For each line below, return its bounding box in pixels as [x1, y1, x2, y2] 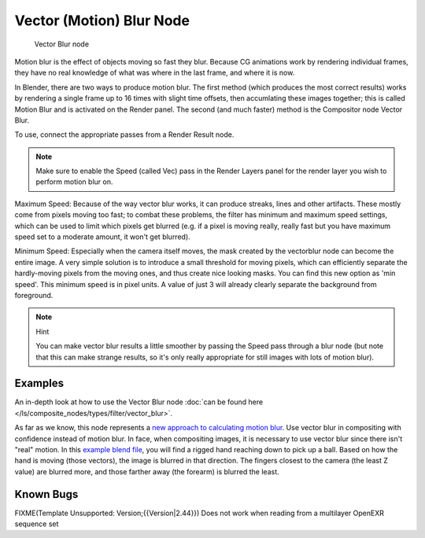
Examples [14, 377, 65, 390]
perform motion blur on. [35, 177, 113, 186]
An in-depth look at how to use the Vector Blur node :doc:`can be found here [14, 397, 264, 407]
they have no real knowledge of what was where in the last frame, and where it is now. [14, 68, 295, 78]
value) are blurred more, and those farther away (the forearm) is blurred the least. [14, 466, 279, 476]
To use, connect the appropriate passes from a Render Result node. [14, 130, 235, 139]
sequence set [14, 519, 59, 529]
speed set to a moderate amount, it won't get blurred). [14, 232, 190, 241]
